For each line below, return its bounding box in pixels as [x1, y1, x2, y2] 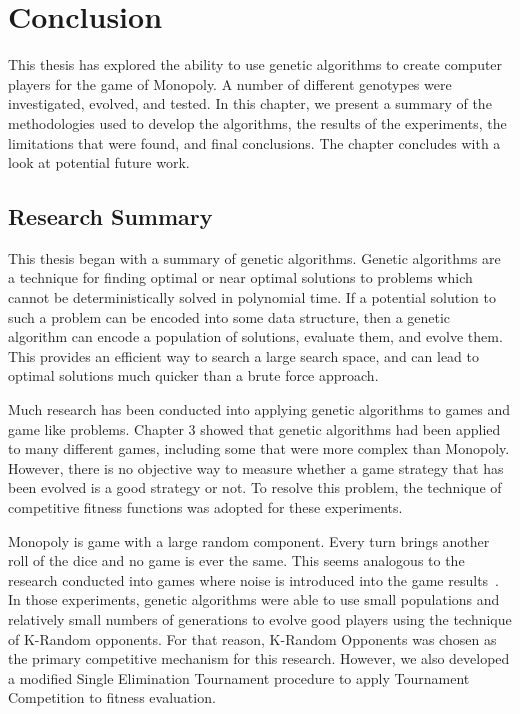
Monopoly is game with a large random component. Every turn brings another [8, 530, 490, 551]
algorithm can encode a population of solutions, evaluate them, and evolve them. [8, 326, 503, 347]
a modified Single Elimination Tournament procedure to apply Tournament [8, 667, 470, 688]
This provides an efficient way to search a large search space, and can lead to [8, 345, 480, 366]
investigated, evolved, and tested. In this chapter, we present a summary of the [8, 93, 492, 114]
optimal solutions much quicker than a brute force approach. [8, 365, 379, 386]
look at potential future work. [8, 152, 190, 173]
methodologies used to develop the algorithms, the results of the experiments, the [8, 112, 507, 133]
